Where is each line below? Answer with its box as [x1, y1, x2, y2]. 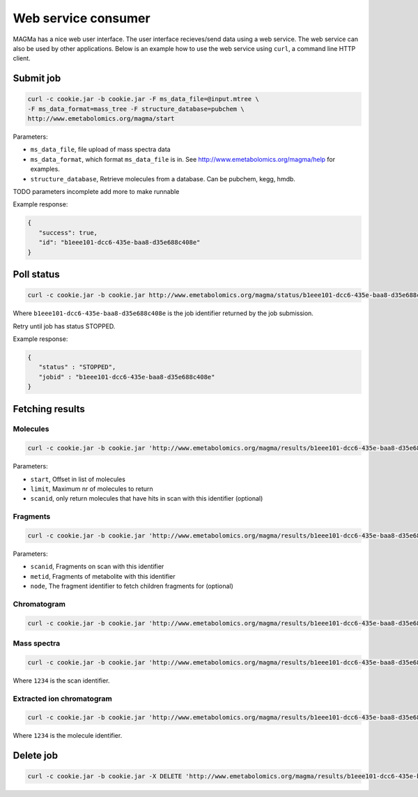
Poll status [13, 268, 60, 280]
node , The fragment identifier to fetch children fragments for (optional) [30, 582, 233, 591]
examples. [30, 165, 61, 174]
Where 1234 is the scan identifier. [13, 676, 110, 685]
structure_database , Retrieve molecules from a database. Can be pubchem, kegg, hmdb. [30, 174, 296, 183]
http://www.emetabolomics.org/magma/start [27, 115, 175, 123]
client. [13, 54, 31, 63]
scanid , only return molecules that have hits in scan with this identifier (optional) [30, 494, 263, 503]
